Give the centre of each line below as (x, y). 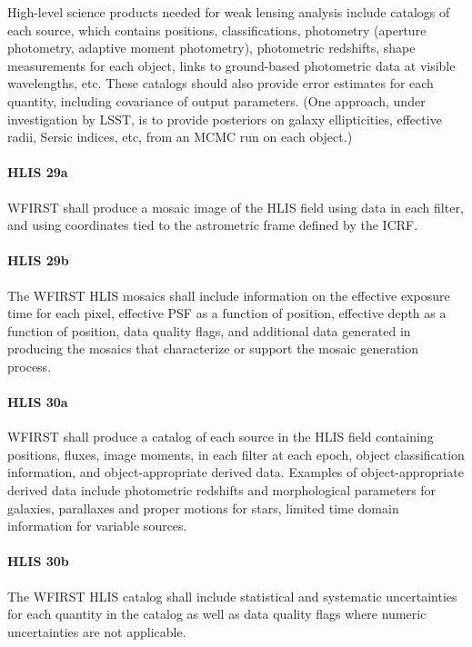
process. (30, 366)
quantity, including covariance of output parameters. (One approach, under (216, 100)
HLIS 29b (38, 260)
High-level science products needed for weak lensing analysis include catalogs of (229, 12)
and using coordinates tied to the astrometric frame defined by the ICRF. (213, 225)
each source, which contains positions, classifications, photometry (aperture (217, 30)
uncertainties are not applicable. (97, 631)
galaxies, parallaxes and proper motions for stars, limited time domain (203, 508)
